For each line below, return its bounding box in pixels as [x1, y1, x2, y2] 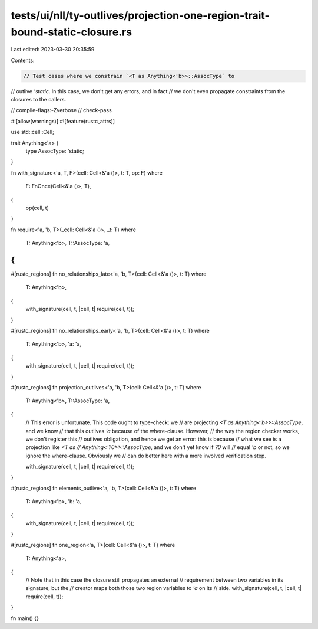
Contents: [11, 57, 35, 64]
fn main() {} [11, 614, 39, 622]
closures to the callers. [11, 96, 67, 103]
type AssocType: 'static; [25, 148, 85, 155]
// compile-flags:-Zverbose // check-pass [11, 107, 112, 114]
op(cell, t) [25, 204, 49, 211]
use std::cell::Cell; [11, 129, 54, 136]
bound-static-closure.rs [11, 25, 132, 38]
